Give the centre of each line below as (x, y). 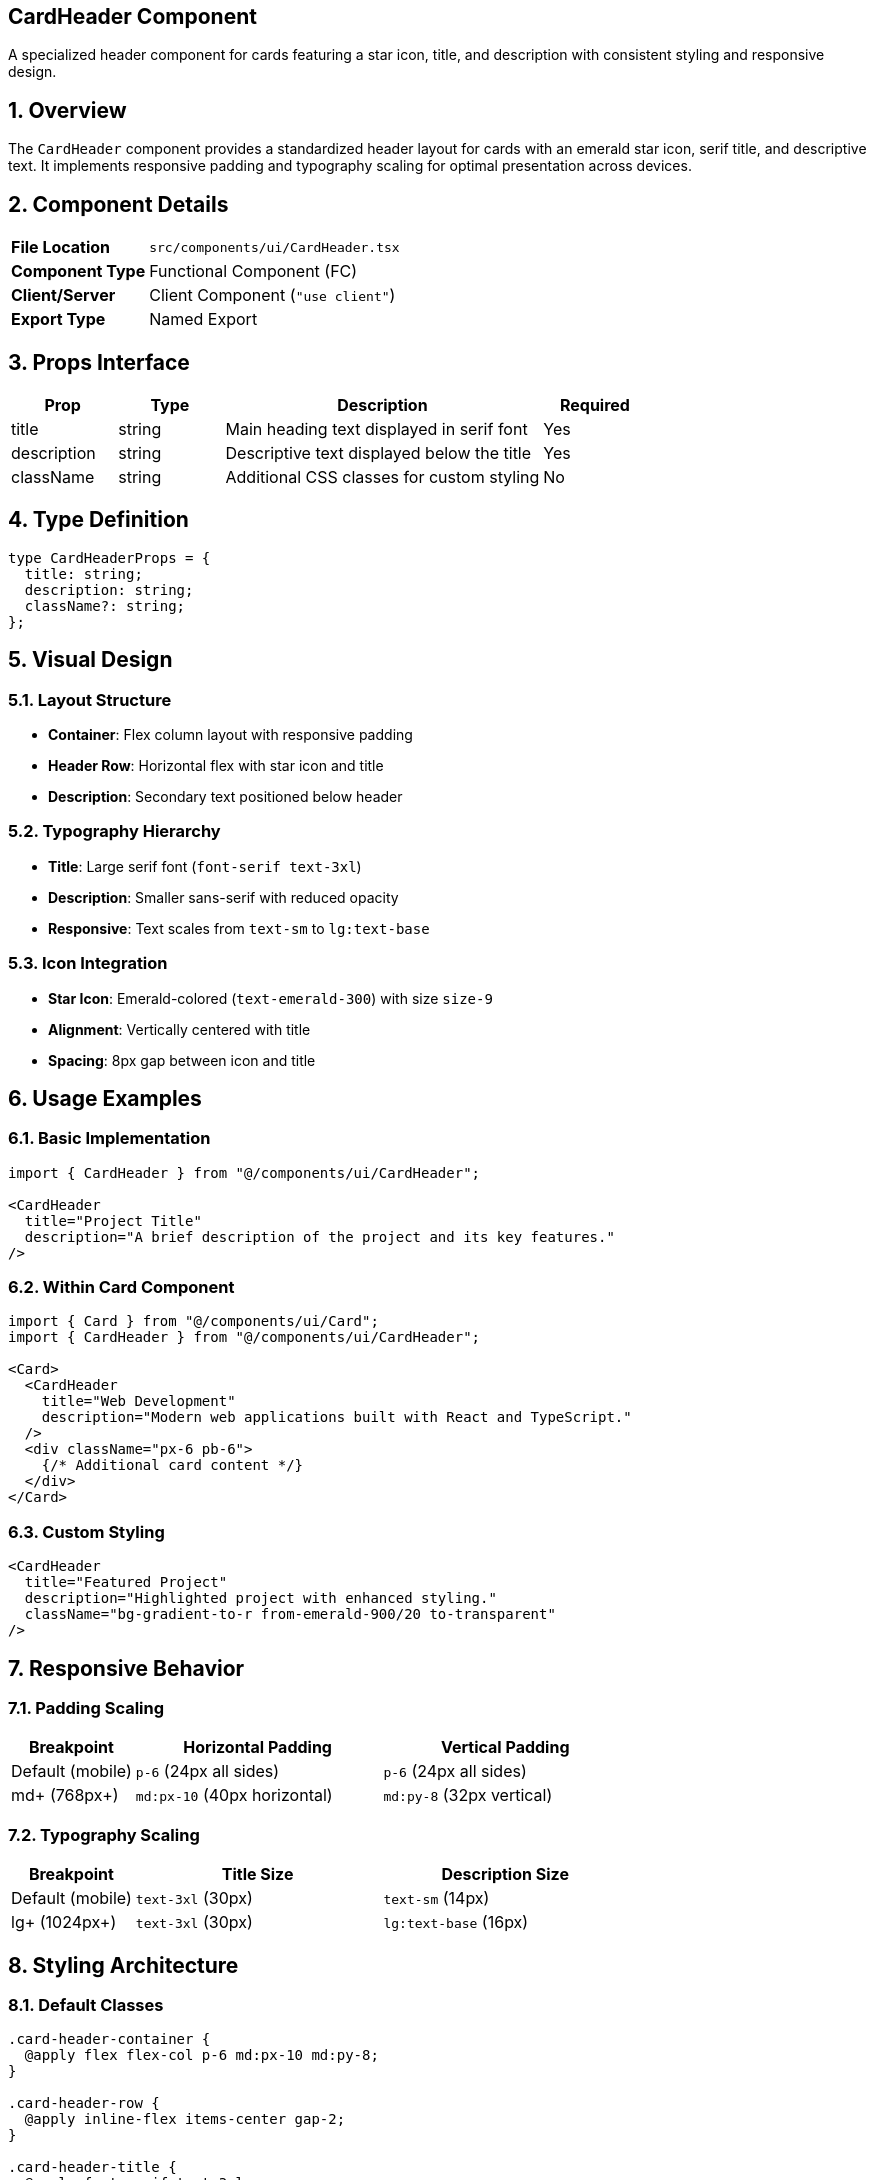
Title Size (257, 1874)
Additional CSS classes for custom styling (382, 476)
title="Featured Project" (126, 1582)
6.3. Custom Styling (86, 1531)
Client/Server (63, 295)
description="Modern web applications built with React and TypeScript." (336, 1417)
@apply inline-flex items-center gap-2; (185, 2119)
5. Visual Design (90, 660)
